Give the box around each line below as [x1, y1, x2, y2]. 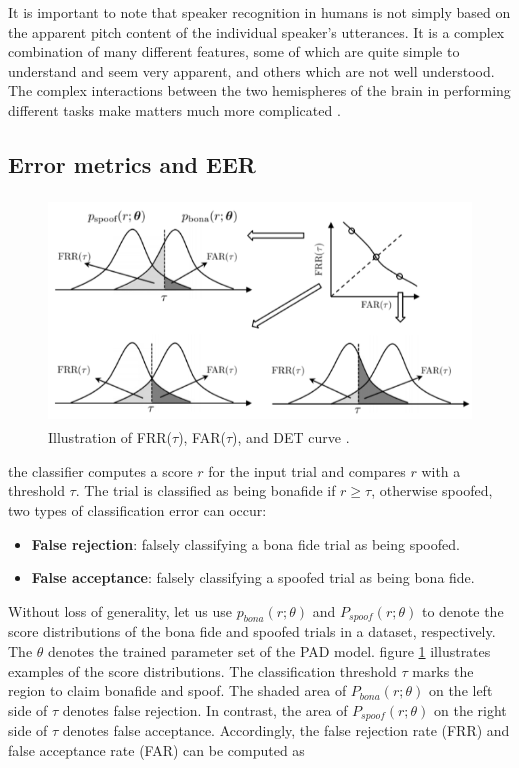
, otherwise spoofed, [371, 480, 493, 501]
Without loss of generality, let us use [8, 600, 232, 621]
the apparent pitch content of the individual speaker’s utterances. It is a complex [8, 21, 505, 42]
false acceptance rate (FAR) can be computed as [8, 739, 305, 760]
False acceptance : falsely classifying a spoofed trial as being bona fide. [31, 567, 475, 588]
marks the [412, 660, 474, 681]
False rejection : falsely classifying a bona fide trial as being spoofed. [31, 533, 460, 554]
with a [421, 460, 461, 481]
